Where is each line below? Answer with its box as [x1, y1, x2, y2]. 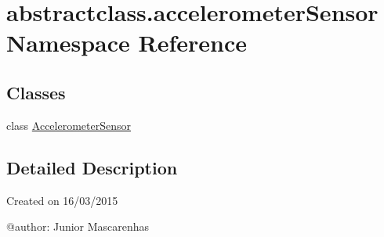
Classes [6, 80, 66, 104]
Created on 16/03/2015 [6, 192, 118, 208]
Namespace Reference [6, 27, 247, 59]
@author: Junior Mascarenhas [6, 218, 150, 235]
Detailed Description [6, 155, 178, 179]
